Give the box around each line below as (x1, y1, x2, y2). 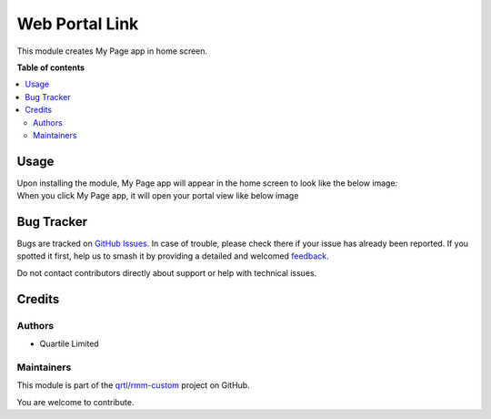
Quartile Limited (39, 338, 99, 350)
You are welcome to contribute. (16, 396, 135, 407)
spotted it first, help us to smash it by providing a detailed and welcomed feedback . (16, 250, 329, 261)
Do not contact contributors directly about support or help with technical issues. (16, 267, 317, 278)
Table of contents (16, 62, 85, 73)
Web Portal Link (16, 14, 139, 34)
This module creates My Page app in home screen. (16, 46, 208, 56)
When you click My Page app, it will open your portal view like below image (16, 190, 299, 201)
